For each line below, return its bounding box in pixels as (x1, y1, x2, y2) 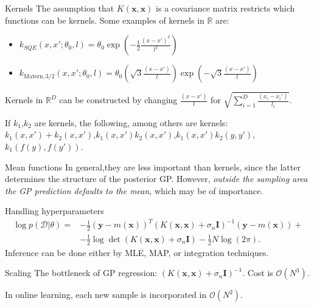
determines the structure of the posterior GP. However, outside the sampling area (5, 172, 308, 185)
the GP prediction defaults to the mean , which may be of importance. (5, 184, 263, 197)
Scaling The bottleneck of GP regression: (5, 266, 158, 279)
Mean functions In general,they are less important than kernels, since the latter (5, 160, 301, 173)
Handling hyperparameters (5, 204, 104, 217)
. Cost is (242, 266, 273, 279)
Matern (24, 73, 43, 79)
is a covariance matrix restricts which (156, 2, 295, 14)
